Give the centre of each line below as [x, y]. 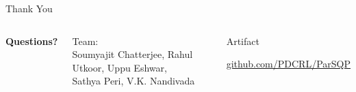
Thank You [29, 8]
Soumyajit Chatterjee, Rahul [132, 54]
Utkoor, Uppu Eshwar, [119, 67]
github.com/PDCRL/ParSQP [288, 64]
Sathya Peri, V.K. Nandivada [133, 81]
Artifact [243, 41]
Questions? [32, 41]
